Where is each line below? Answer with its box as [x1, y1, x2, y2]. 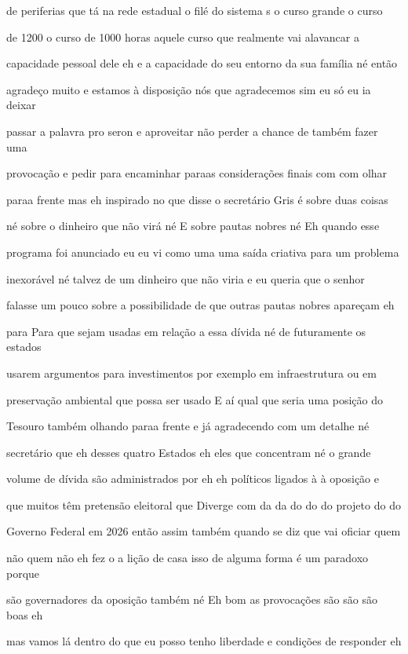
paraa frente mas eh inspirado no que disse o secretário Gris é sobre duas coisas [6, 191, 388, 207]
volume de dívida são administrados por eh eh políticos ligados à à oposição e [6, 470, 379, 487]
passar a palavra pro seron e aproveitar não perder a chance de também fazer [6, 122, 378, 139]
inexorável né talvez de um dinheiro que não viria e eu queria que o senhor [6, 270, 365, 287]
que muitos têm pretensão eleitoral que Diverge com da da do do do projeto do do [6, 496, 401, 513]
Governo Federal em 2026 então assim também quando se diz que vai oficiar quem [6, 523, 401, 539]
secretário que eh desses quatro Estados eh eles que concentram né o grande [6, 444, 371, 460]
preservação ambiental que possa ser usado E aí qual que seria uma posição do [6, 391, 383, 407]
